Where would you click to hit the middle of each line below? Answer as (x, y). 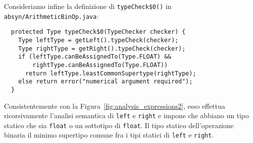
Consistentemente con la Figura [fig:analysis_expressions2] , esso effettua (115, 106)
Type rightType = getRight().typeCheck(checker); (102, 48)
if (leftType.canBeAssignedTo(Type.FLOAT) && (95, 57)
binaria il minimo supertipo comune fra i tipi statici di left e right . (109, 135)
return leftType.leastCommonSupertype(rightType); (111, 73)
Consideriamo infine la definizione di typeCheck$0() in (88, 6)
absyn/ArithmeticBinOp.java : (51, 16)
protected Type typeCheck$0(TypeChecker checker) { (98, 32)
